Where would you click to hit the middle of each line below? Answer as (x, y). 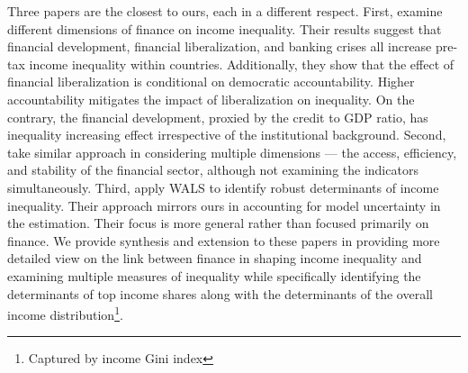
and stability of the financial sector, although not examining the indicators (213, 170)
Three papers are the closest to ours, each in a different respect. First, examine (225, 11)
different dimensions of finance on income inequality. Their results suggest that (225, 28)
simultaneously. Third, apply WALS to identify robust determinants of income (223, 187)
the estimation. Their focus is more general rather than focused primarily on (218, 223)
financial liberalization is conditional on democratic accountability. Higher (211, 82)
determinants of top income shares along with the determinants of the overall (220, 293)
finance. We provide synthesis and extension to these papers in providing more (224, 240)
